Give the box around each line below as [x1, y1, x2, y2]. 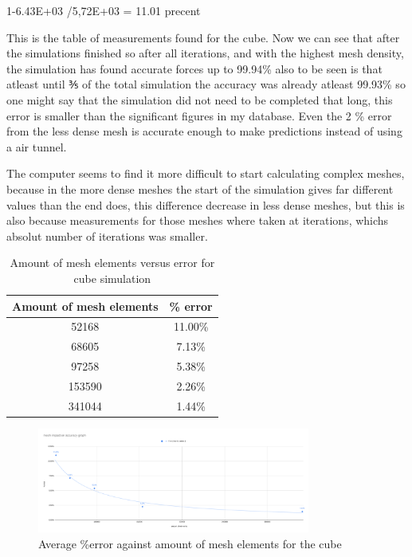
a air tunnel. [6, 138, 67, 155]
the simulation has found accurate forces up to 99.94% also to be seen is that [6, 60, 383, 76]
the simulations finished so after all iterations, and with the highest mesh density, [6, 45, 404, 61]
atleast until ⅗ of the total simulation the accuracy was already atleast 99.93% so [6, 76, 406, 92]
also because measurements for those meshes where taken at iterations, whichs [6, 212, 389, 229]
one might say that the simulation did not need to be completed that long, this [6, 91, 393, 108]
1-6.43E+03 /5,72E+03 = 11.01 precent [6, 2, 201, 18]
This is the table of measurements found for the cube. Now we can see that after [6, 29, 400, 45]
